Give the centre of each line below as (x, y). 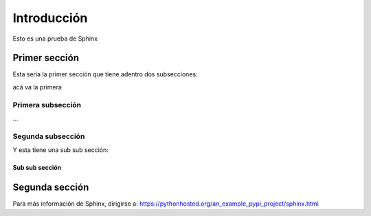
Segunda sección (51, 187)
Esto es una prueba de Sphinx (55, 39)
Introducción (50, 18)
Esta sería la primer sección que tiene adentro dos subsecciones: (105, 74)
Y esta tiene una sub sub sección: (61, 150)
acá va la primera (37, 87)
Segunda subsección (49, 136)
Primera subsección (47, 105)
